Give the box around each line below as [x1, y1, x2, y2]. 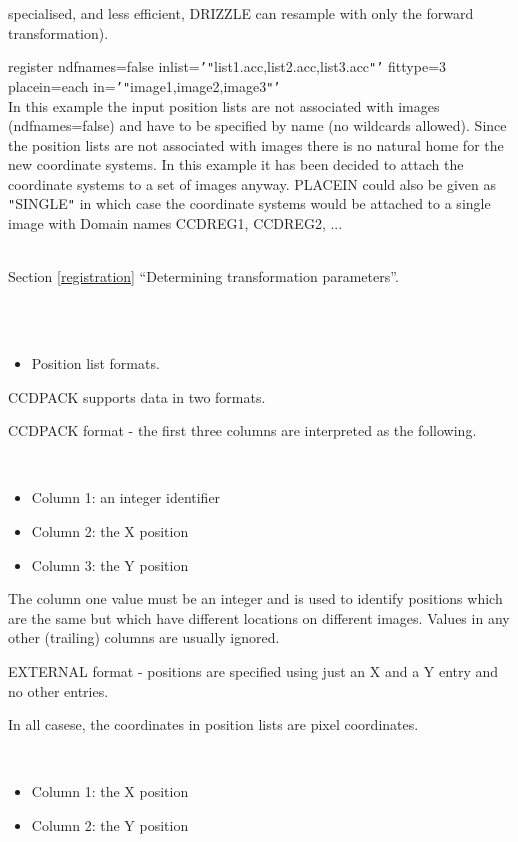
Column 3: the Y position [31, 554, 189, 575]
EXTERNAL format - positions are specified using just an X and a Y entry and [8, 661, 499, 682]
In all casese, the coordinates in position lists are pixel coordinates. [8, 714, 419, 735]
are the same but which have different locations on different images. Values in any [8, 607, 510, 628]
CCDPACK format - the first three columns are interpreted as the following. [8, 420, 477, 441]
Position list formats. [31, 353, 160, 374]
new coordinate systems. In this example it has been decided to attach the [8, 154, 464, 175]
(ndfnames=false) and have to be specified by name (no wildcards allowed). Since [8, 115, 507, 136]
